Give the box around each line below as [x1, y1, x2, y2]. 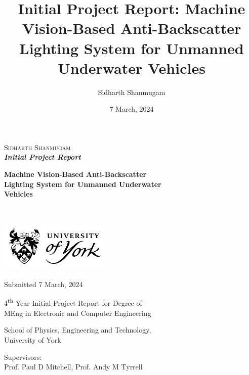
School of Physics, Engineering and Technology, [4, 324, 151, 335]
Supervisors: [4, 351, 42, 362]
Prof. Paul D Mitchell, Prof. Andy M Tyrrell [4, 361, 143, 372]
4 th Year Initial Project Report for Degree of [4, 296, 142, 308]
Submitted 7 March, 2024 [4, 279, 83, 290]
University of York [4, 335, 61, 345]
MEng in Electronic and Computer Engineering [4, 307, 151, 318]
